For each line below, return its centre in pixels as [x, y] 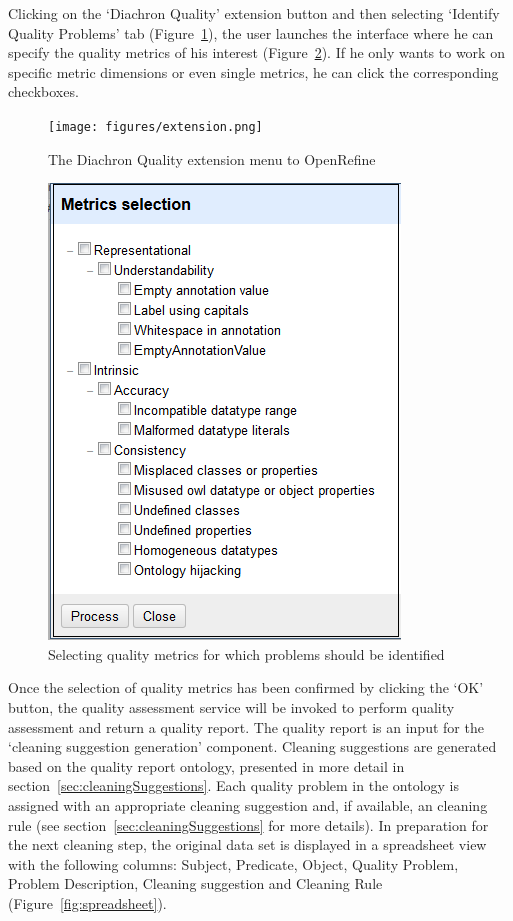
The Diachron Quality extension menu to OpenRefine [212, 158]
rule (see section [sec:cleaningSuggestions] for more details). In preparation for [248, 824]
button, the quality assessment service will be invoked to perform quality [231, 707]
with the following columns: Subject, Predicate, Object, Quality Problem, [233, 863]
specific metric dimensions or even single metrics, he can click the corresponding [253, 71]
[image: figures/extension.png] [155, 126]
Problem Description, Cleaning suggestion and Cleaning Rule [195, 883]
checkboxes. [43, 91]
